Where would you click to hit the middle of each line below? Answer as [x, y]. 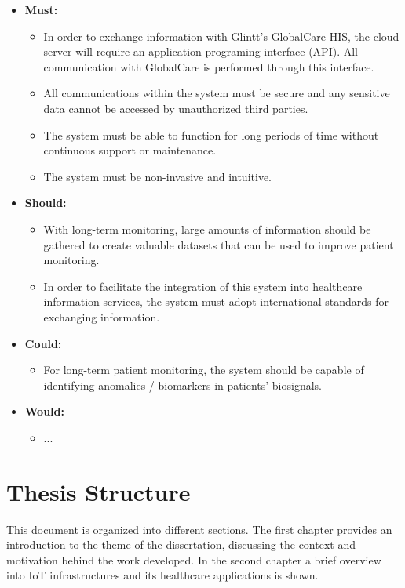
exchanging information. [102, 316]
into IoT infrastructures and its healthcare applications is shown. [162, 575]
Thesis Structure [99, 491]
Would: [44, 411]
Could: [43, 343]
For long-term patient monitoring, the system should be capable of [204, 370]
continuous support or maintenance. [130, 150]
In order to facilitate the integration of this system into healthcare [203, 286]
